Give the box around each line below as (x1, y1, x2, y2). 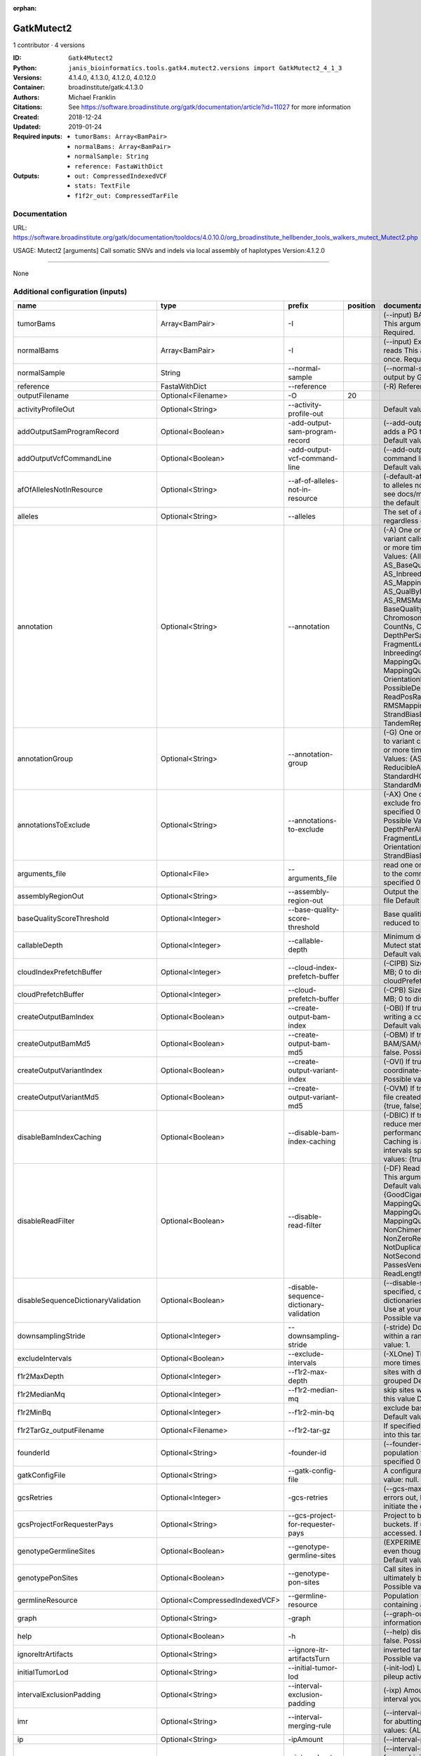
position (347, 301, 375, 310)
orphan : (13, 4, 37, 12)
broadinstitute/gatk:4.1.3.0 (68, 83, 144, 91)
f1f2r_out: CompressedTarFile (74, 192, 179, 199)
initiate (383, 1502, 406, 1512)
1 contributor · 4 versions (13, 41, 86, 49)
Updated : (13, 123, 41, 131)
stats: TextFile (74, 182, 131, 190)
